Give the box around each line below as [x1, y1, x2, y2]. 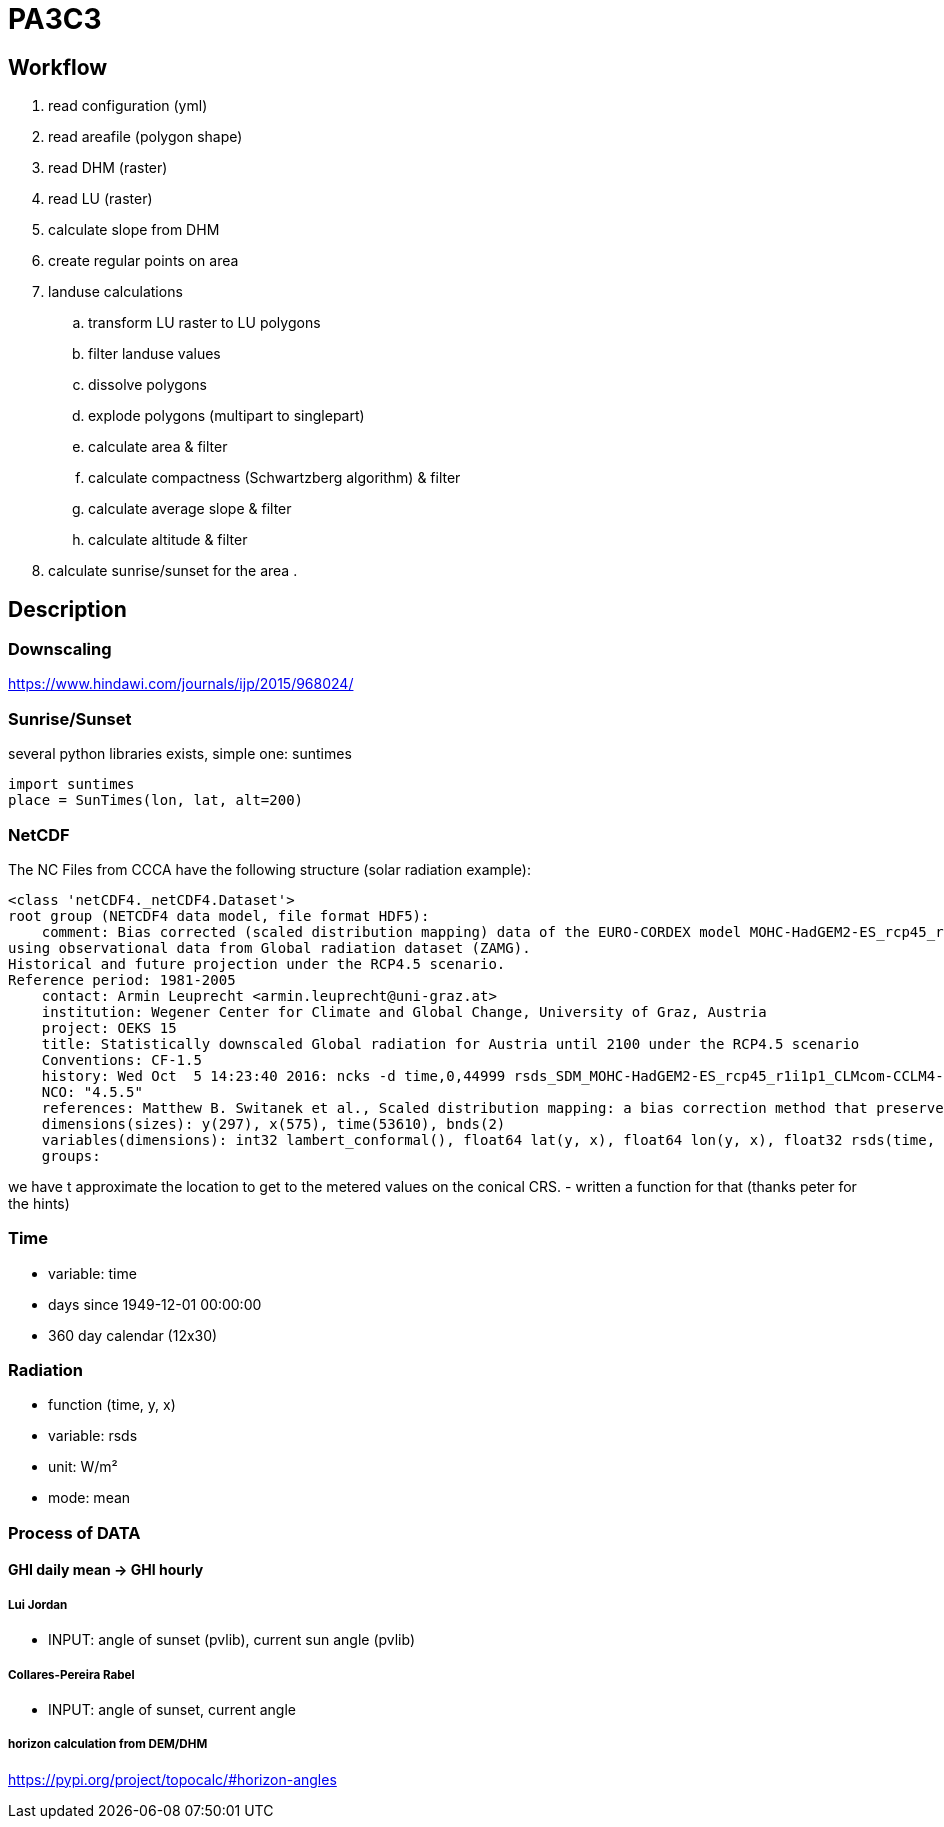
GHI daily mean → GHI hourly [8, 1561, 204, 1579]
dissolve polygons [88, 376, 207, 394]
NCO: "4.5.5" [41, 1083, 143, 1100]
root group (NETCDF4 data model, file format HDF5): [8, 907, 430, 924]
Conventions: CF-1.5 [41, 1051, 202, 1068]
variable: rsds [48, 1427, 138, 1445]
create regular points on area [48, 252, 239, 270]
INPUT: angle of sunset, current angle [48, 1700, 296, 1718]
